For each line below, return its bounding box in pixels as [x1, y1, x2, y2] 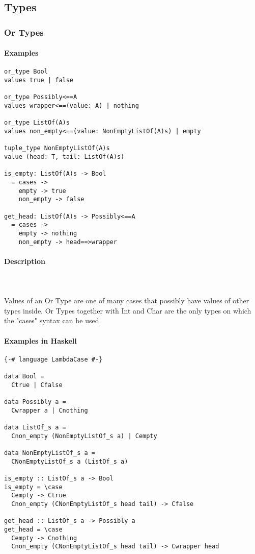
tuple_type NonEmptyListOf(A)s [4, 144, 110, 152]
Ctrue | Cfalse [11, 381, 63, 389]
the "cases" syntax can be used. [4, 315, 101, 326]
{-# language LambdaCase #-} [4, 355, 103, 363]
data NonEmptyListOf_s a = [4, 449, 95, 456]
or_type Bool [4, 68, 48, 76]
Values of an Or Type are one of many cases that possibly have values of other [4, 295, 249, 306]
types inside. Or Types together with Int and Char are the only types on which [4, 305, 251, 316]
